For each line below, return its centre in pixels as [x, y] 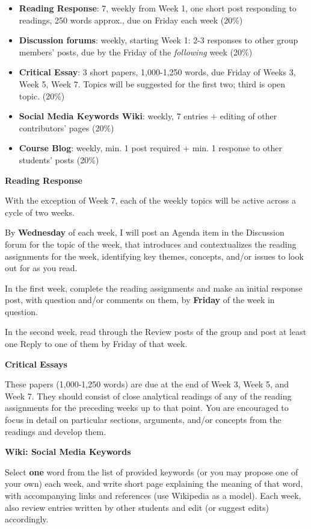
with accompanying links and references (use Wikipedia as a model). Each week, [153, 495]
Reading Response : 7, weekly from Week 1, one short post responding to [158, 8]
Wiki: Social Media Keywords [68, 452]
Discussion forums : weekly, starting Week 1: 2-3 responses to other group [159, 40]
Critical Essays [36, 364]
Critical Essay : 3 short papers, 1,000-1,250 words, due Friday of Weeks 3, [157, 72]
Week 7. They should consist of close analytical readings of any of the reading [148, 396]
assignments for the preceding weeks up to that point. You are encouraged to [147, 408]
